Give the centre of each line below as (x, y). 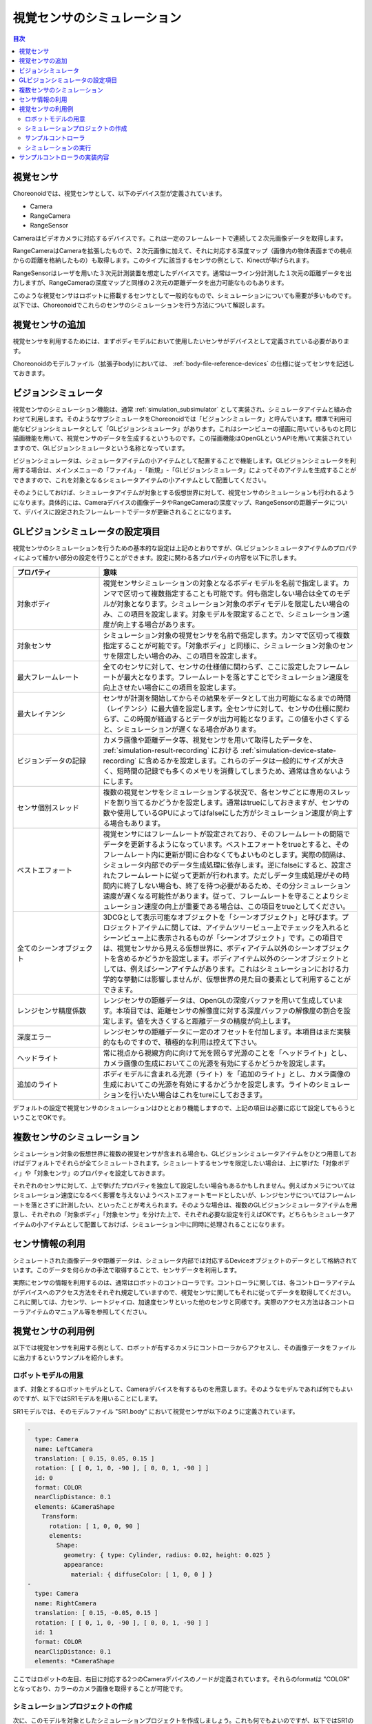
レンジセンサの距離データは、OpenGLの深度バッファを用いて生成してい (220, 1000)
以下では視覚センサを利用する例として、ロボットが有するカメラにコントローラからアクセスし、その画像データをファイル (184, 1347)
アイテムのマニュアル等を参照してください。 (87, 1312)
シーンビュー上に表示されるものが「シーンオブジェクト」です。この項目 (220, 938)
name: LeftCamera (64, 1449)
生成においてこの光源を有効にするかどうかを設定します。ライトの (209, 1084)
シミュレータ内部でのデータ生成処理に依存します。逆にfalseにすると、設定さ (228, 865)
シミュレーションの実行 (58, 148)
